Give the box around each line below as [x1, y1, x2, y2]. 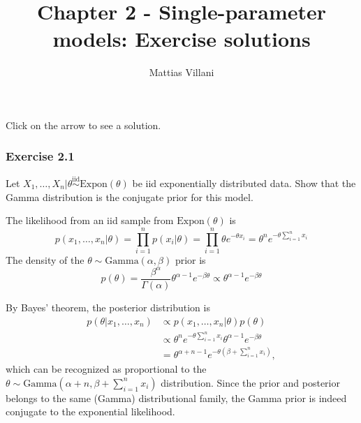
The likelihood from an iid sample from [6, 213, 174, 228]
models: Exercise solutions [52, 24, 311, 53]
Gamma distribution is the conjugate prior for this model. [6, 189, 253, 204]
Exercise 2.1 [6, 147, 75, 165]
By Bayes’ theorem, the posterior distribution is [6, 300, 210, 314]
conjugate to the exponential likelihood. [6, 404, 175, 419]
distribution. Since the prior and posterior [161, 375, 340, 389]
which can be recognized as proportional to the [6, 362, 207, 376]
